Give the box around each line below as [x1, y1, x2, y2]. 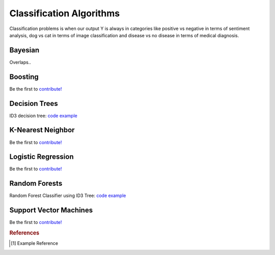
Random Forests [9, 179, 63, 188]
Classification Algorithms [9, 8, 120, 19]
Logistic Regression [9, 153, 74, 161]
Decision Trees [9, 99, 58, 108]
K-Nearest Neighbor [9, 126, 75, 134]
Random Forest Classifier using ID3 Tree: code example [9, 192, 126, 199]
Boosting [9, 72, 39, 81]
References [9, 230, 40, 237]
